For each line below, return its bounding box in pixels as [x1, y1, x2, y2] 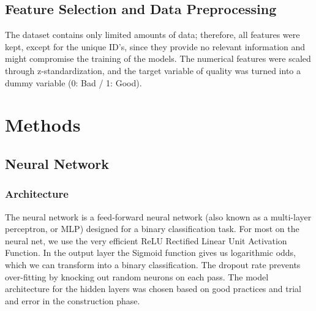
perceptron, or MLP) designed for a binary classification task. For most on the [5, 222, 299, 235]
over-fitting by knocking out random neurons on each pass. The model [5, 270, 269, 283]
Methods [5, 112, 81, 137]
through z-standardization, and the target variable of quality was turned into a [5, 64, 301, 77]
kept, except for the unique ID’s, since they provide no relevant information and [5, 40, 306, 53]
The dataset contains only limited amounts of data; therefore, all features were [5, 28, 300, 41]
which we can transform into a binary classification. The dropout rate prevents [5, 258, 301, 271]
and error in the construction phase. [5, 294, 140, 307]
